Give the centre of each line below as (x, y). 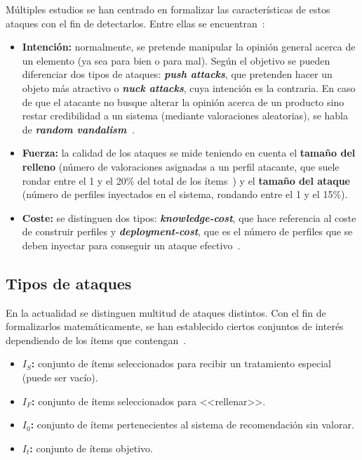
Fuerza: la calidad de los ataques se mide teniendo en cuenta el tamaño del (189, 153)
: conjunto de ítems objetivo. (91, 448)
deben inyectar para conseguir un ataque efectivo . (131, 245)
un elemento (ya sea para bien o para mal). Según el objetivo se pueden (176, 60)
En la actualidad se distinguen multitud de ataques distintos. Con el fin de (166, 312)
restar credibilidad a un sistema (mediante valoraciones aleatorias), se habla (185, 116)
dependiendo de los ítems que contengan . (96, 340)
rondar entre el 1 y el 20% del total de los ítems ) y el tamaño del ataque (186, 180)
